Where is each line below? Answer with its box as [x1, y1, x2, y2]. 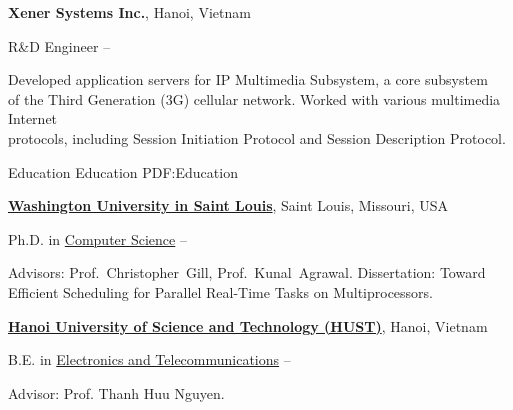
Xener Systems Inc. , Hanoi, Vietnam [8, 2, 251, 22]
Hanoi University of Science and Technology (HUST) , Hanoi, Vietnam [8, 315, 488, 336]
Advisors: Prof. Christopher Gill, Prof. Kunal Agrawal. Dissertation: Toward [8, 262, 486, 283]
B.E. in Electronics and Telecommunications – [8, 349, 291, 370]
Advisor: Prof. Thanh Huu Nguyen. [8, 382, 225, 403]
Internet [8, 108, 58, 129]
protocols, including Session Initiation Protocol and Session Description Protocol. [8, 127, 506, 148]
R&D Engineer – [8, 35, 111, 56]
